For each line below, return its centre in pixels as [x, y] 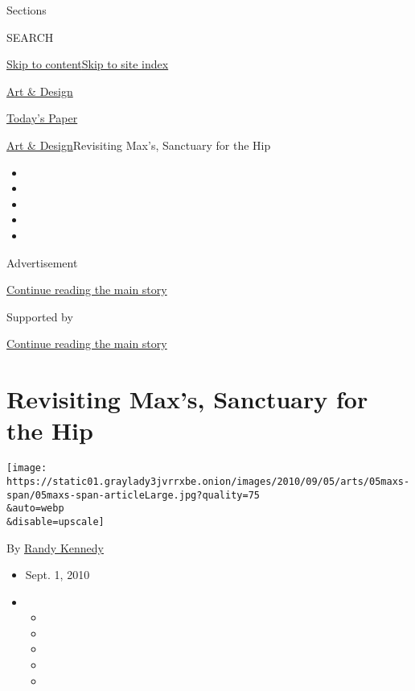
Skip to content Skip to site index [88, 64]
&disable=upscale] [55, 521]
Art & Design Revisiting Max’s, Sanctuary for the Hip [139, 145]
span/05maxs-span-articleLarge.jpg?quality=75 [133, 495]
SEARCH [30, 37]
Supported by [40, 316]
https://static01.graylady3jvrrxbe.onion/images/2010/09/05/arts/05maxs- [208, 481]
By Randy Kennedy [55, 547]
